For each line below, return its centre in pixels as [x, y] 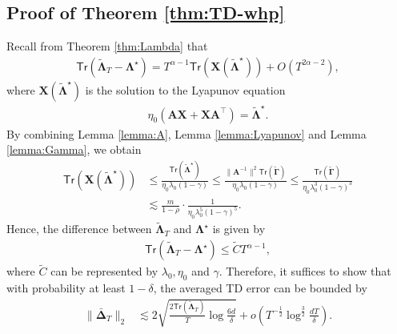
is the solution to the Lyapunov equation [185, 89]
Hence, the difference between [79, 229]
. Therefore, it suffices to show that [305, 271]
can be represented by [104, 271]
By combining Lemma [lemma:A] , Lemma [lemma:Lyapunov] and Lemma [186, 133]
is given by [239, 229]
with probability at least [66, 288]
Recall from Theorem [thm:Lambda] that [107, 46]
